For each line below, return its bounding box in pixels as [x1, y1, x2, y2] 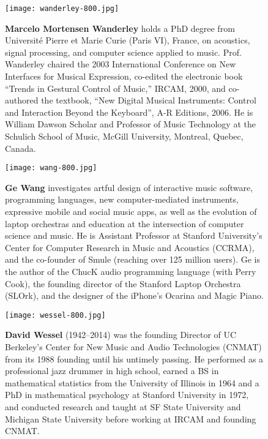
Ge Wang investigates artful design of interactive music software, [5, 181, 253, 193]
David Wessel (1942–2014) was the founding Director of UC [5, 328, 237, 341]
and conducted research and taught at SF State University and [5, 400, 241, 413]
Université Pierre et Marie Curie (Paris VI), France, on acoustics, [5, 34, 250, 47]
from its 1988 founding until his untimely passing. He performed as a [5, 352, 264, 365]
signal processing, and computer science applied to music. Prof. [5, 45, 242, 58]
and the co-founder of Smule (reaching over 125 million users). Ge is [5, 253, 260, 266]
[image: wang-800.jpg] [5, 163, 97, 173]
